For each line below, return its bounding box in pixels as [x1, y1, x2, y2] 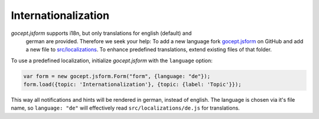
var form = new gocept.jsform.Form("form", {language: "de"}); [23, 73, 211, 79]
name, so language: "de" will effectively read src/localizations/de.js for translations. [11, 104, 240, 112]
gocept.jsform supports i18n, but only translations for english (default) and [11, 30, 192, 37]
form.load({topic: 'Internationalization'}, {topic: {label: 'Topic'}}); [23, 81, 242, 88]
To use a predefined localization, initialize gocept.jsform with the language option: [11, 57, 213, 64]
